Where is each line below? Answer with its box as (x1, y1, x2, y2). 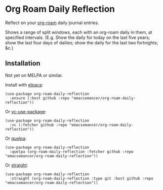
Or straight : (5, 162, 28, 168)
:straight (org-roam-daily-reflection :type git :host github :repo (9, 176, 154, 181)
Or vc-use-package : (5, 108, 47, 114)
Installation (5, 59, 41, 67)
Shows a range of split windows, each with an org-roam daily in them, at (5, 29, 153, 35)
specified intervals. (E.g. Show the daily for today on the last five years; (5, 34, 150, 40)
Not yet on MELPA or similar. (5, 72, 63, 78)
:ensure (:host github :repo (9, 95, 70, 100)
